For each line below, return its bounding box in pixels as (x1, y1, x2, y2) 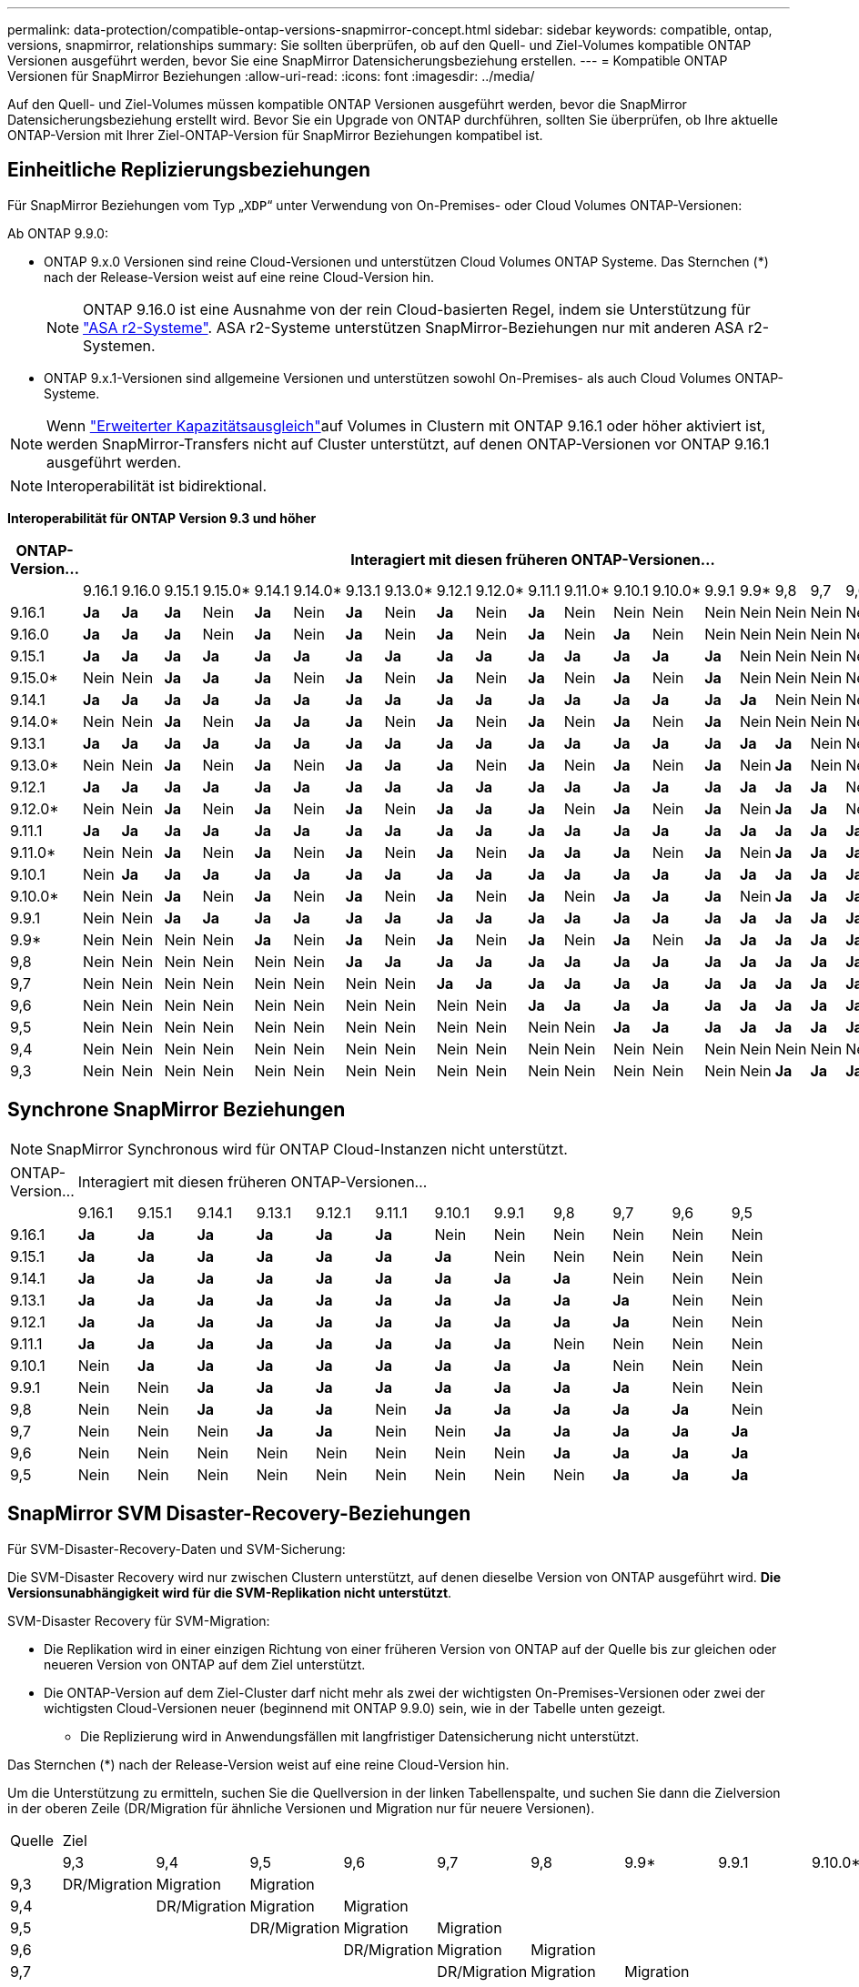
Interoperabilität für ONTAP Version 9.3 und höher (7, 509, 317, 526)
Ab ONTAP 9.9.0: (7, 225, 108, 241)
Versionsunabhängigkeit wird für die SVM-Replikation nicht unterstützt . (7, 1584, 452, 1600)
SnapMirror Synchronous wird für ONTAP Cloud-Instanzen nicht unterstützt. (46, 1139, 568, 1158)
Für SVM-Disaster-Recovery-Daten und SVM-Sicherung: (7, 1540, 346, 1557)
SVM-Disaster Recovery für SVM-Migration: (7, 1612, 270, 1629)
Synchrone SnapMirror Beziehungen (7, 1098, 346, 1122)
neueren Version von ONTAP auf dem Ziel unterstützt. (44, 1656, 366, 1672)
